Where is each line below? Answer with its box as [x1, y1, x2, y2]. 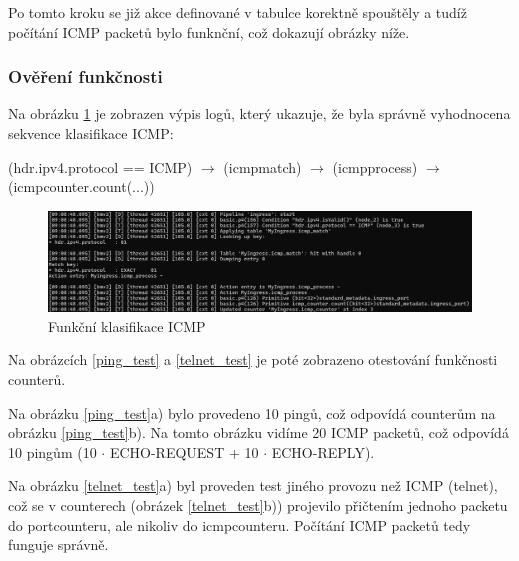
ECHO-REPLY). [271, 441, 375, 462]
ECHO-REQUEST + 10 [109, 441, 259, 462]
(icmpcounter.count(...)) [8, 176, 155, 197]
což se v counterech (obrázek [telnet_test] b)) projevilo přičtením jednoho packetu [8, 494, 508, 515]
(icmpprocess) [332, 156, 418, 177]
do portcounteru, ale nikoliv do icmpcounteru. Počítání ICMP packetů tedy [8, 514, 471, 535]
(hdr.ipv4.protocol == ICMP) [8, 156, 193, 177]
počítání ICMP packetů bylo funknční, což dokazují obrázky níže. [8, 21, 410, 42]
